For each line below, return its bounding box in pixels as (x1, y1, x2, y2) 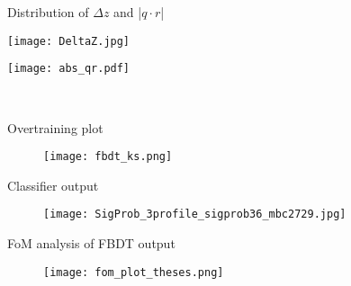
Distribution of (7, 3, 89, 21)
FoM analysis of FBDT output (7, 234, 175, 252)
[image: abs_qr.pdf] (7, 62, 130, 76)
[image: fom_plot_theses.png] (43, 265, 224, 279)
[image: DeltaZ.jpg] (7, 34, 130, 48)
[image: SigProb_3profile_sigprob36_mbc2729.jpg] (43, 208, 346, 221)
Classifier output (7, 175, 99, 194)
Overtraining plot (7, 118, 103, 137)
